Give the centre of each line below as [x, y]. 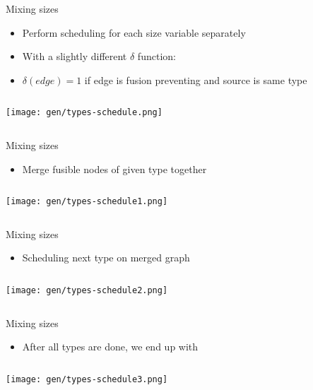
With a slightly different [75, 56]
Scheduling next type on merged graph [106, 258]
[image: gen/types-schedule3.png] [87, 379]
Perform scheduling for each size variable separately [134, 32]
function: [156, 56]
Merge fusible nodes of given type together [114, 169]
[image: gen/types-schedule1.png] [87, 202]
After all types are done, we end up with [110, 347]
